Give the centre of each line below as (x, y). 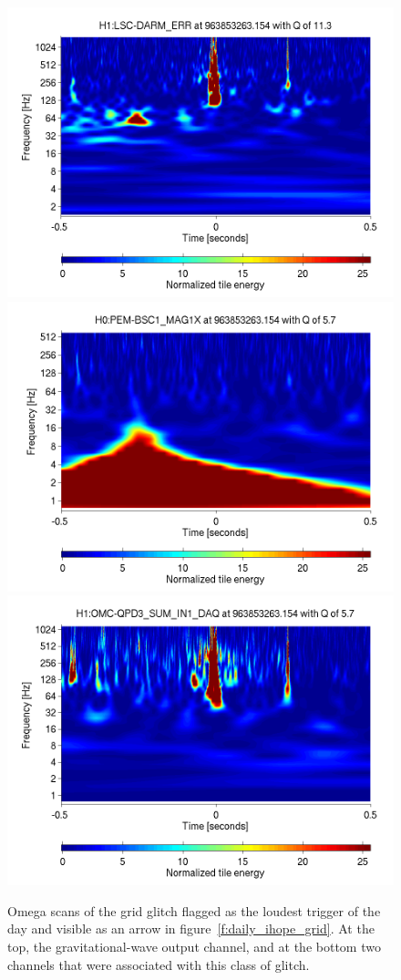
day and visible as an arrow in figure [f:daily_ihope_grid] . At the (191, 928)
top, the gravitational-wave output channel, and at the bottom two (194, 946)
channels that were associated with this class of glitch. (159, 964)
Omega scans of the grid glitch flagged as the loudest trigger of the (194, 910)
